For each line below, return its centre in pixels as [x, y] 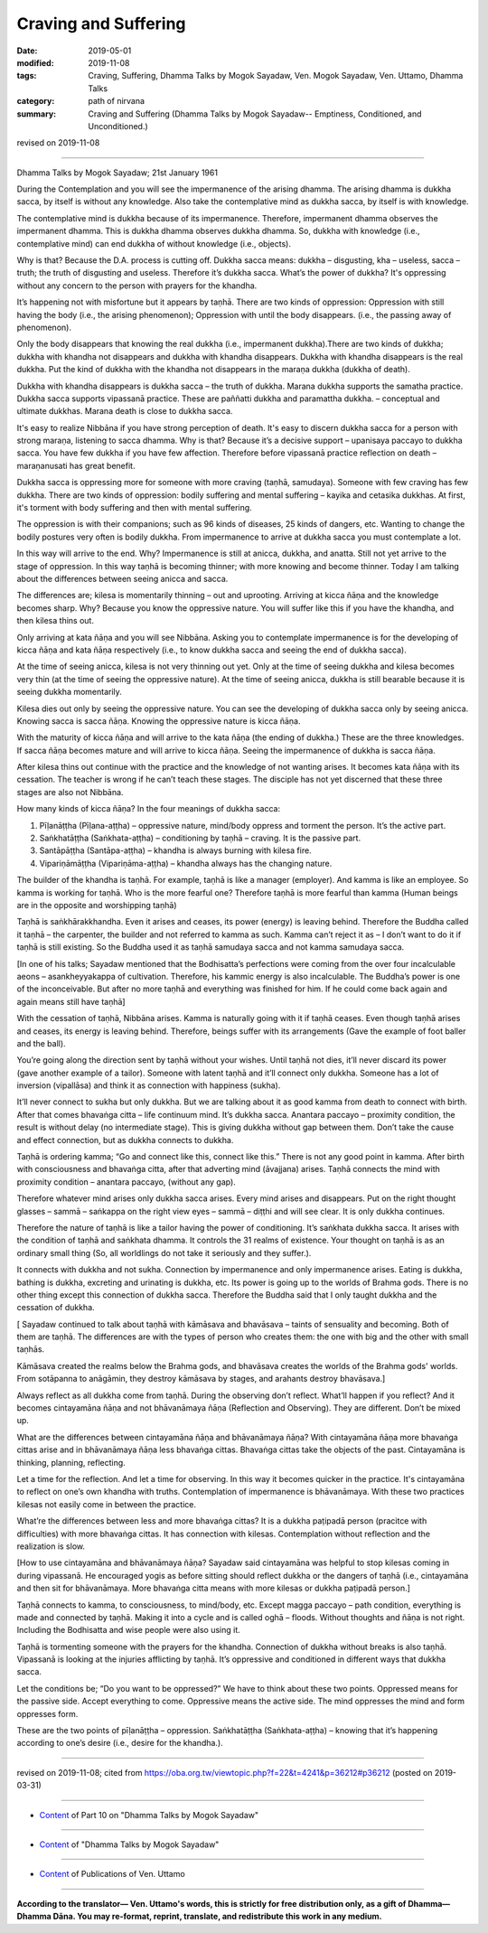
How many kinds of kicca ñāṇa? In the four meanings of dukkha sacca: [148, 809]
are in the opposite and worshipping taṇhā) [97, 905]
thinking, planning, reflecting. [71, 1462]
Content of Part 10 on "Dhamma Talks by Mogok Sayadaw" [149, 1815]
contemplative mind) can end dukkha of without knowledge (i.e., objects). [154, 243]
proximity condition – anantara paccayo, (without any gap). [127, 1182]
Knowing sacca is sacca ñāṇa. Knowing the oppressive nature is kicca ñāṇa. [159, 721]
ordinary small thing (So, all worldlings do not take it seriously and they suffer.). [164, 1253]
